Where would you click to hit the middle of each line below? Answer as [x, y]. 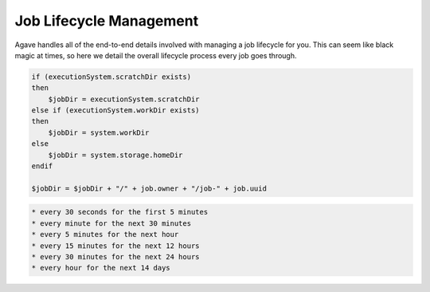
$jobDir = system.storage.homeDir [115, 155]
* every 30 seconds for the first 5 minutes [120, 212]
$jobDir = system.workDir [99, 132]
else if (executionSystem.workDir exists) [115, 110]
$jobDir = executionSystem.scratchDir [124, 99]
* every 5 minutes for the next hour [105, 235]
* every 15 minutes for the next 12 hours [115, 246]
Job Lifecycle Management [107, 21]
